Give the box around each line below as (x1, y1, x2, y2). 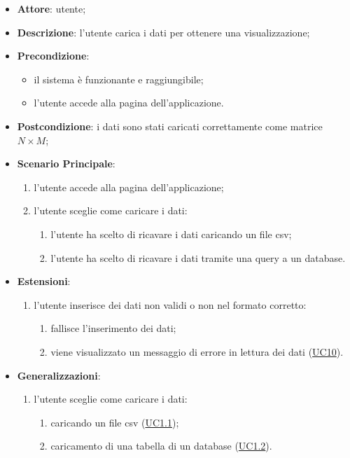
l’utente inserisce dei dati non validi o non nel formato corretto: (34, 297, 307, 312)
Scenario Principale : (17, 156, 115, 171)
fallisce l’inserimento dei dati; (50, 321, 176, 335)
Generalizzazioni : (17, 368, 101, 382)
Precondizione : (17, 48, 90, 63)
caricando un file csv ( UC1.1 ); (50, 415, 179, 429)
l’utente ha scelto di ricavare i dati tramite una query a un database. (50, 250, 346, 265)
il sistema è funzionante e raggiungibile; (34, 71, 204, 86)
